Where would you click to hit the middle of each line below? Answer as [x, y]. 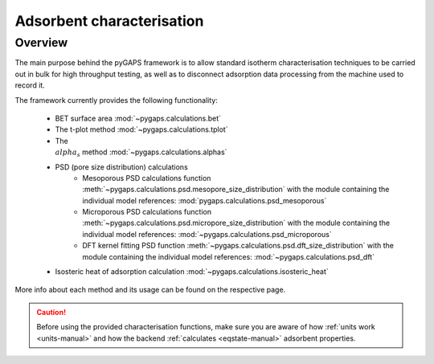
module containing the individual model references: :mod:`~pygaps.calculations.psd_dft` [229, 256]
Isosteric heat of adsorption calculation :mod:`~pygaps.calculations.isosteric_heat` [192, 272]
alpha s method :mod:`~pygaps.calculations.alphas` [141, 153]
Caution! [51, 312]
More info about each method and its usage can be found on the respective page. [150, 290]
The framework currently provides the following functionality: [117, 100]
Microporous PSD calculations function [147, 212]
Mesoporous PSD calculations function [147, 178]
